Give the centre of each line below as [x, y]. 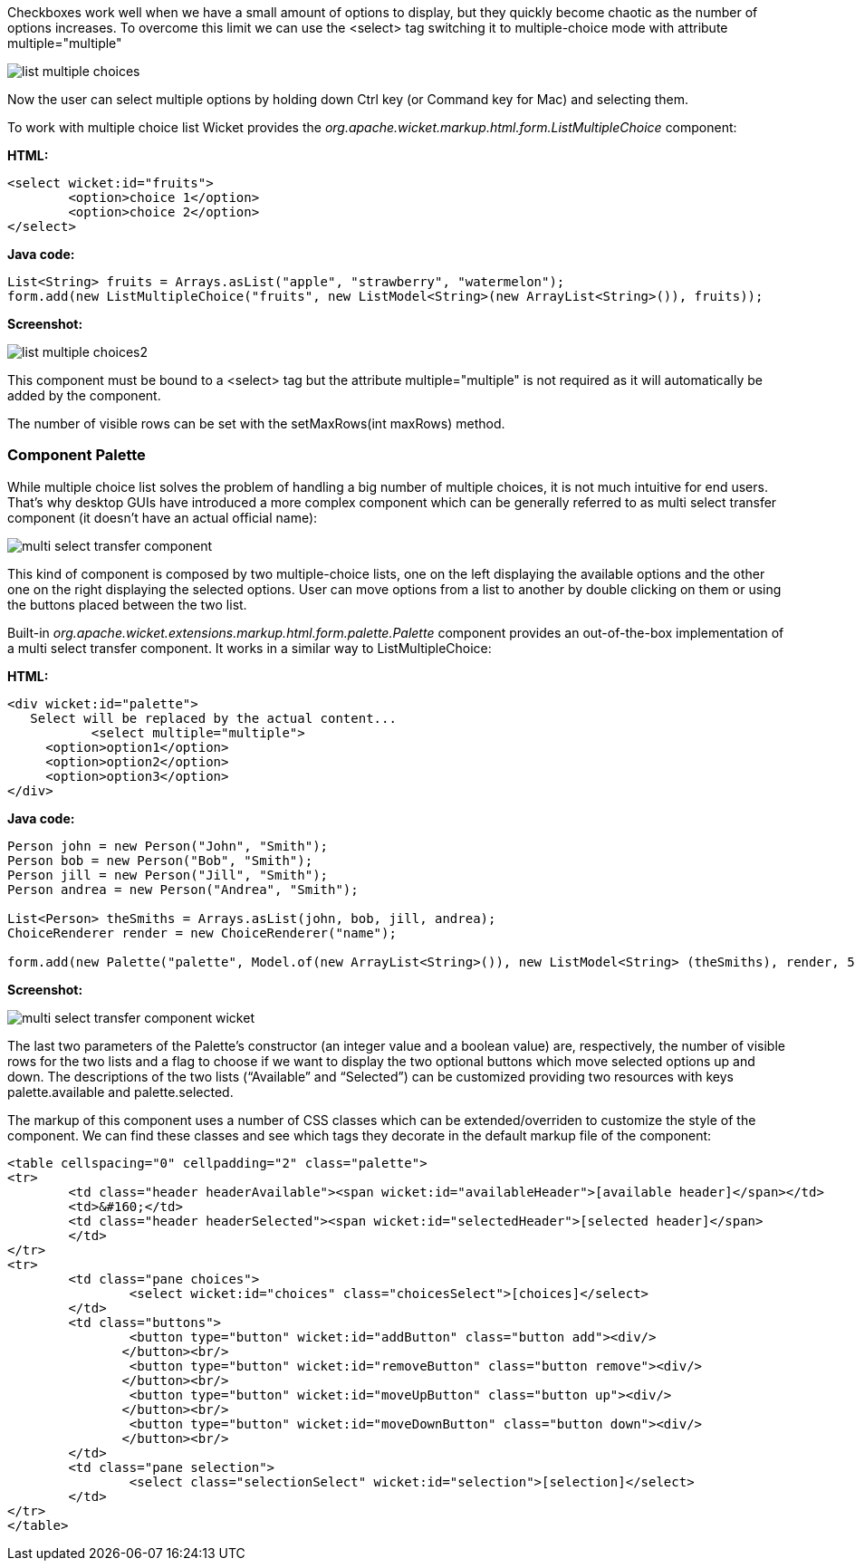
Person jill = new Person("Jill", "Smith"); [168, 875]
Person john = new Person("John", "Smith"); [168, 846]
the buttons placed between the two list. [127, 604]
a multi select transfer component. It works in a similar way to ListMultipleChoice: [250, 648]
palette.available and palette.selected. [120, 1092]
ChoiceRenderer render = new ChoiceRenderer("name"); [202, 933]
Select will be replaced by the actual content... [213, 718]
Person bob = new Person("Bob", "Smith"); [160, 860]
